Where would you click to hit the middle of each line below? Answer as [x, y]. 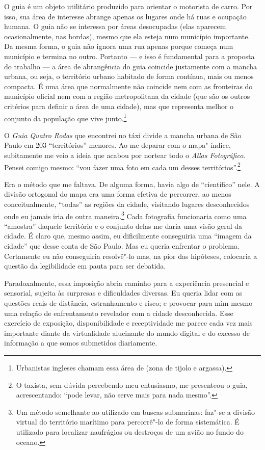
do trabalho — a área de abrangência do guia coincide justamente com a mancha [131, 66]
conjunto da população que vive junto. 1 [65, 117]
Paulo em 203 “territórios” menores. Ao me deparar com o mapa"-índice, [117, 145]
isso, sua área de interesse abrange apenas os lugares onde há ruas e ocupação [125, 16]
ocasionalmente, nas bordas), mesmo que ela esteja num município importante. [127, 36]
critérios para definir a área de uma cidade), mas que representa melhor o [119, 106]
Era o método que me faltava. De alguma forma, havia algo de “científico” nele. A [132, 184]
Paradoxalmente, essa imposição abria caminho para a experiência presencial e [127, 283]
